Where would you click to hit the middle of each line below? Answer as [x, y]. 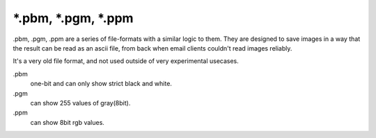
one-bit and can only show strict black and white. [101, 84]
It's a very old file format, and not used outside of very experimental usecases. [126, 61]
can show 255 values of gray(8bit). [80, 103]
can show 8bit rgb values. [67, 122]
